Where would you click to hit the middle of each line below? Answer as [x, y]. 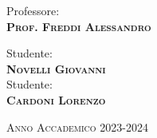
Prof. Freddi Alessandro [79, 26]
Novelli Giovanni [56, 68]
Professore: [33, 10]
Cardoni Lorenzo [56, 99]
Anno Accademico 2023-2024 [77, 126]
